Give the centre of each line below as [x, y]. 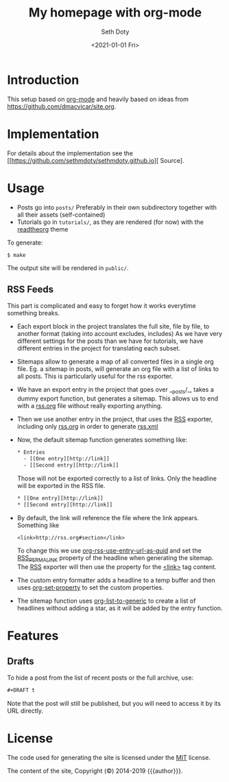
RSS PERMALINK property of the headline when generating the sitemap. [115, 559]
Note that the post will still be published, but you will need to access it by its [114, 704]
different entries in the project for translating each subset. [98, 348]
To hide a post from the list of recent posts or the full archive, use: [100, 678]
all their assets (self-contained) [61, 214]
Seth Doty [115, 32]
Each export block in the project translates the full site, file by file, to [113, 326]
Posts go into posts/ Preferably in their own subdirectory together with [117, 207]
